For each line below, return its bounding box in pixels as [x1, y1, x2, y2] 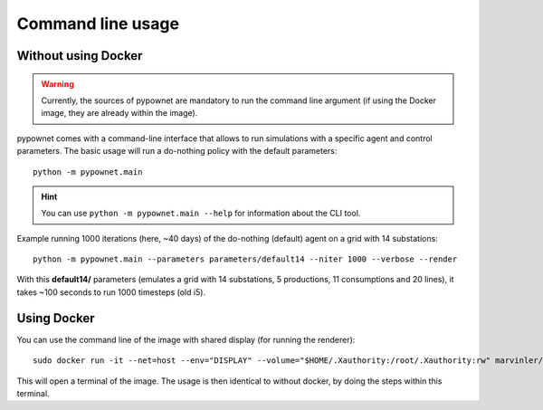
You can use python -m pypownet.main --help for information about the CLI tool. [41, 208, 361, 219]
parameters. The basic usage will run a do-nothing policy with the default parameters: [16, 146, 338, 157]
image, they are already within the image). [41, 108, 198, 119]
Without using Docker [16, 48, 143, 63]
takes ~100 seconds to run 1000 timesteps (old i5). [16, 286, 206, 298]
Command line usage [16, 14, 180, 33]
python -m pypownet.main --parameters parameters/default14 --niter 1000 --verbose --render [33, 254, 458, 264]
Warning [41, 78, 74, 90]
